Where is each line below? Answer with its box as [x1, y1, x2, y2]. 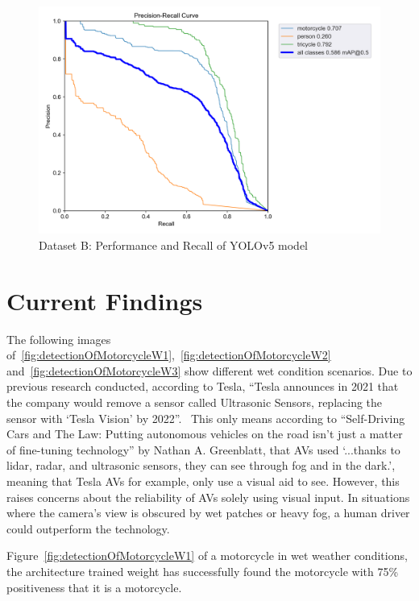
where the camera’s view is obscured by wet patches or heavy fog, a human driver [6, 504, 410, 521]
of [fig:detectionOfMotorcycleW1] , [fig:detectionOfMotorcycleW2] [6, 346, 331, 363]
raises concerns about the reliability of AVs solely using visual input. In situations [6, 488, 410, 505]
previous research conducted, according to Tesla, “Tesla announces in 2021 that [6, 378, 399, 395]
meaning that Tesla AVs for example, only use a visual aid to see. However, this [6, 473, 400, 490]
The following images [6, 330, 111, 347]
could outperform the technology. [6, 520, 170, 537]
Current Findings [6, 284, 203, 317]
